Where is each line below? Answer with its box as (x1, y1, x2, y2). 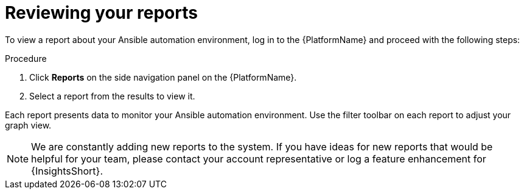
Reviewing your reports (5, 2, 198, 23)
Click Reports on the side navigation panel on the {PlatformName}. (29, 72, 297, 82)
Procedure (5, 53, 47, 64)
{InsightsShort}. (31, 164, 103, 177)
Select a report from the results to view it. (29, 90, 195, 101)
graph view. (5, 119, 52, 130)
